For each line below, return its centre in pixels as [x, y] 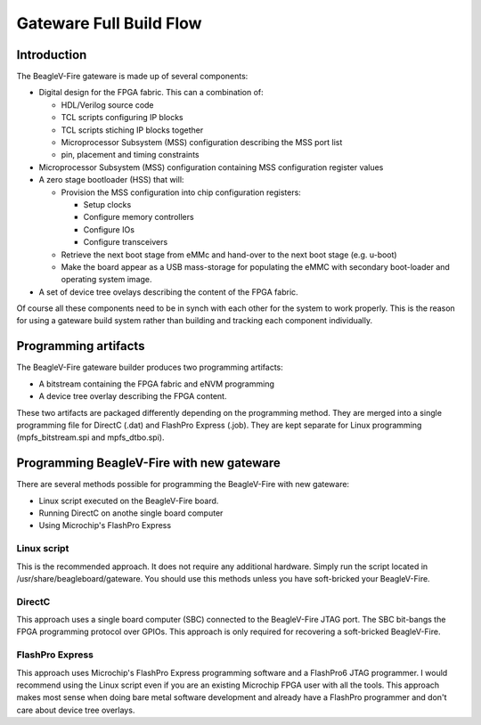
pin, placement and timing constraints [130, 155]
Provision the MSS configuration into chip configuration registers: [181, 192]
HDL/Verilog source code [108, 105]
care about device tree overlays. [76, 710]
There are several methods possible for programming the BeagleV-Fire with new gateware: [183, 485]
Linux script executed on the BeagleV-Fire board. [129, 501]
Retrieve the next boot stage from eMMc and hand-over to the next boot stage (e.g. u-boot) [229, 255]
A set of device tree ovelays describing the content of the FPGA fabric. [168, 292]
